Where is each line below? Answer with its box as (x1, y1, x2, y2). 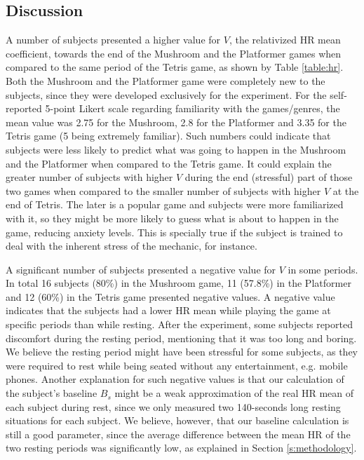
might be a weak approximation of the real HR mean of (114, 386, 354, 400)
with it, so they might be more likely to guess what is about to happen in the (6, 210, 339, 225)
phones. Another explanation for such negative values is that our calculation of (6, 372, 344, 386)
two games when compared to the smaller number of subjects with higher (6, 183, 321, 198)
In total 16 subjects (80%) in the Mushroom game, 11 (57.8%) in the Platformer (6, 276, 351, 290)
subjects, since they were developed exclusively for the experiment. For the (6, 87, 327, 102)
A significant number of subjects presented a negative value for (6, 262, 276, 276)
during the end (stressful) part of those (184, 170, 353, 184)
